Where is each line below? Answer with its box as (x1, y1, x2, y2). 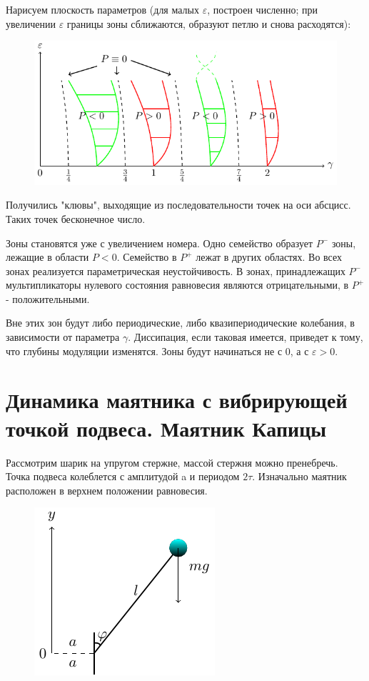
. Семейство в (116, 249, 177, 264)
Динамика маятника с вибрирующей (6, 385, 348, 414)
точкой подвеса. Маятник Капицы (6, 413, 327, 442)
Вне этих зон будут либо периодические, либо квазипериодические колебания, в (6, 315, 355, 330)
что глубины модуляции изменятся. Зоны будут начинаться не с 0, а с (6, 343, 309, 358)
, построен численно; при (207, 2, 318, 16)
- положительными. (6, 291, 90, 306)
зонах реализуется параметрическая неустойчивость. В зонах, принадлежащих (6, 263, 345, 278)
